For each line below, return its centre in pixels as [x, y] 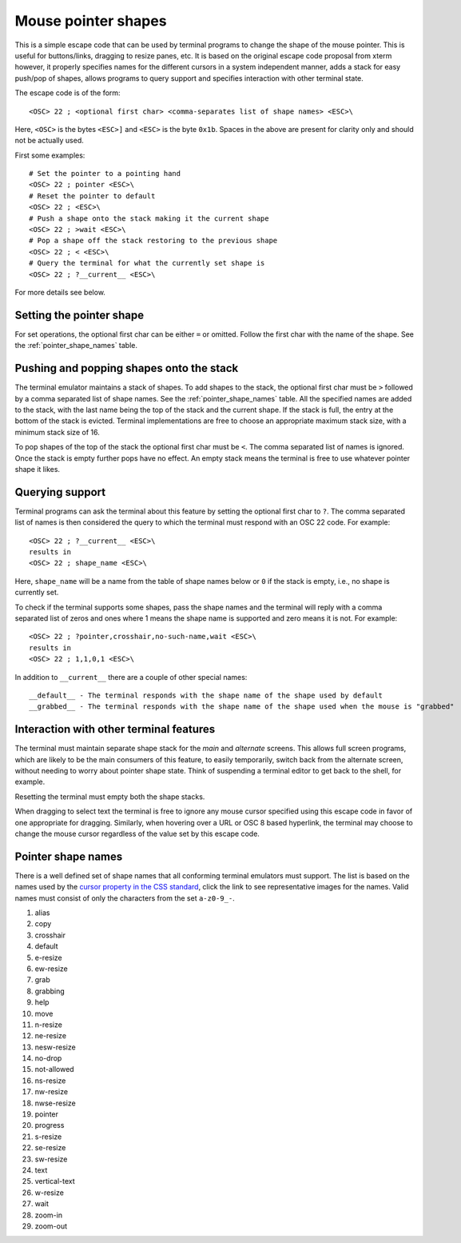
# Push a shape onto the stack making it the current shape [149, 218]
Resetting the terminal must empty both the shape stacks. [110, 797]
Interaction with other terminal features [115, 729]
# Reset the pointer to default [92, 196]
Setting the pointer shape [79, 315]
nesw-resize [55, 1047]
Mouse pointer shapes [91, 21]
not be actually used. [49, 141]
